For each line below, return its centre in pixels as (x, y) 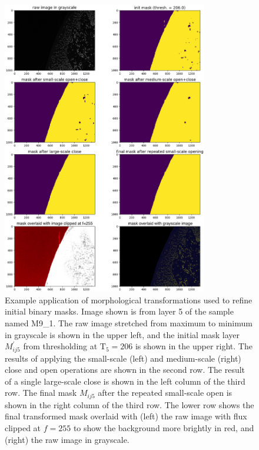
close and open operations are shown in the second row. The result (125, 370)
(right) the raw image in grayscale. (67, 439)
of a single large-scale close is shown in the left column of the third (125, 381)
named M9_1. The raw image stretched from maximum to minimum (129, 322)
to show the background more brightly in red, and (164, 427)
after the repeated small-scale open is (165, 393)
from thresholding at (60, 346)
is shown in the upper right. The (194, 346)
